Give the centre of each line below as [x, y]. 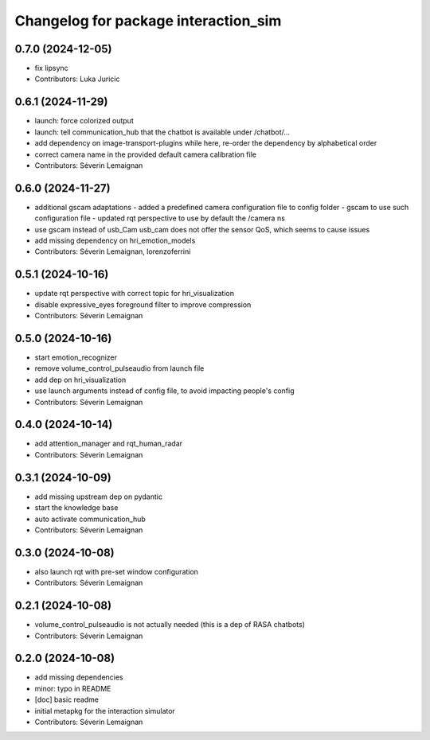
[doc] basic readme [67, 699]
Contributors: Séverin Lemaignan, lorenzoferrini [113, 251]
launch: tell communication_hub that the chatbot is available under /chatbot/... [162, 132]
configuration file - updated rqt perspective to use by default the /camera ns [160, 218]
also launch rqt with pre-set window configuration [117, 571]
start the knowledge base [76, 508]
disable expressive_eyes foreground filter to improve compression [143, 304]
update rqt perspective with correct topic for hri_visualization [135, 294]
